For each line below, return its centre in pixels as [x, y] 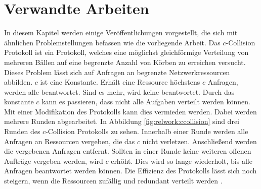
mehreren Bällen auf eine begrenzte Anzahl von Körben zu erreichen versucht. [125, 62]
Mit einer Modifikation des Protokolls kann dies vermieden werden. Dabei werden [130, 111]
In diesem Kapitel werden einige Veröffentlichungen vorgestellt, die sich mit [121, 33]
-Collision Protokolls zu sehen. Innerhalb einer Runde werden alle [147, 131]
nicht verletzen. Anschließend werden [200, 141]
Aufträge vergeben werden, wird [54, 161]
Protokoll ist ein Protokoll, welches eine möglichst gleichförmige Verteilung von [126, 52]
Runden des [22, 131]
